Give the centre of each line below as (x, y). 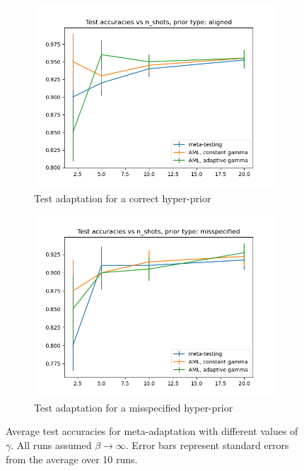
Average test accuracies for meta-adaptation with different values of (152, 431)
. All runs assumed (51, 444)
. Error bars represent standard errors (207, 444)
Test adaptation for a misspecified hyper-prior (134, 407)
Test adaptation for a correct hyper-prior (123, 198)
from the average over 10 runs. (72, 459)
